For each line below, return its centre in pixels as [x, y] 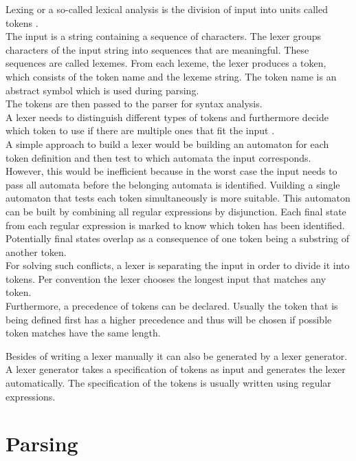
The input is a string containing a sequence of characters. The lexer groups [164, 36]
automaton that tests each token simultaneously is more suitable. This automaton [178, 198]
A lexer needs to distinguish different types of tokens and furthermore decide [167, 117]
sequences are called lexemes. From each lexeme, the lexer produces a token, [166, 63]
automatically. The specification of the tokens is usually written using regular [168, 383]
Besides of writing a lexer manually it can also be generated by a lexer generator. [177, 355]
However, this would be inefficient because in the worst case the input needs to [171, 171]
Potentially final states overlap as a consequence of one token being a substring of [178, 238]
